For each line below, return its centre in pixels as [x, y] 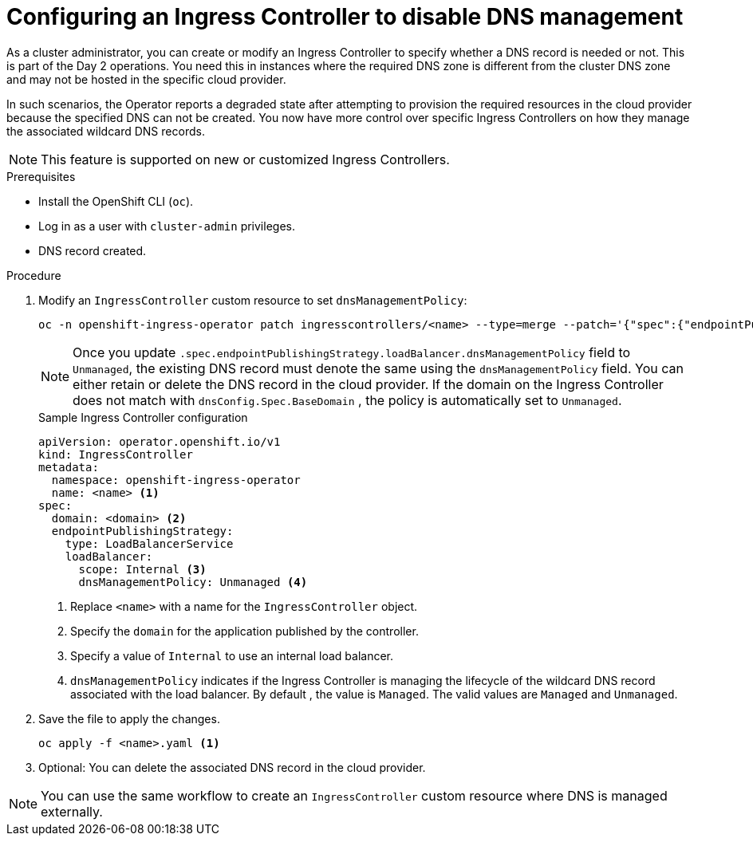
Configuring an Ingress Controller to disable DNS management [345, 17]
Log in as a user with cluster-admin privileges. [167, 226]
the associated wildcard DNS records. [106, 131]
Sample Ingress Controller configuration [143, 417]
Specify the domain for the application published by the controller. [244, 631]
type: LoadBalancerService [149, 543]
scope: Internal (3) [142, 569]
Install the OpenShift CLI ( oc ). [116, 201]
